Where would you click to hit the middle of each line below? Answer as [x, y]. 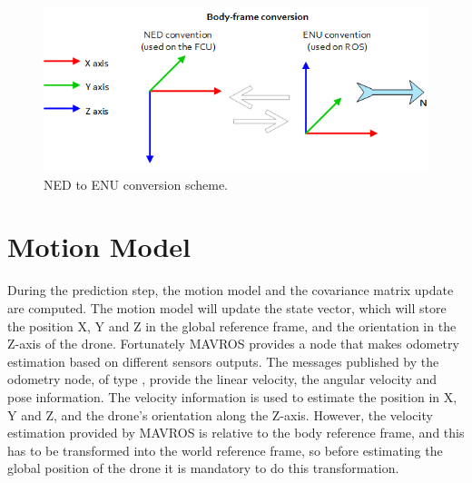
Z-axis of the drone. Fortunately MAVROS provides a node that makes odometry [233, 344]
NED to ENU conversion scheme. [136, 184]
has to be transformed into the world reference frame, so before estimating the [225, 450]
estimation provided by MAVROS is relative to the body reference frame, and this [236, 433]
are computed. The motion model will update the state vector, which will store [227, 308]
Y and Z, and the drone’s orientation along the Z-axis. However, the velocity [220, 414]
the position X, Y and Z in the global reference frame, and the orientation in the [232, 325]
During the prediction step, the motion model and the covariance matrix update [231, 290]
